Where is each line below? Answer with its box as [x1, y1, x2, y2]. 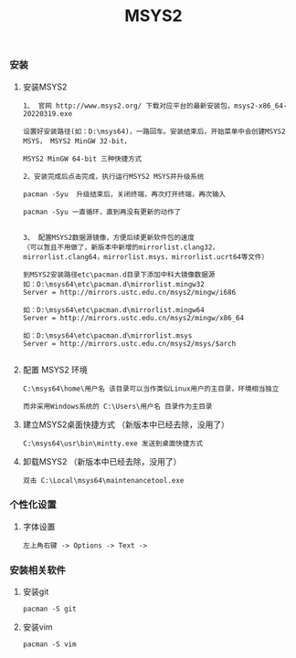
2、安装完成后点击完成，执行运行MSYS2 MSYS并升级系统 [22, 172, 205, 181]
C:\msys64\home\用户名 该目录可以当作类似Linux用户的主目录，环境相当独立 [22, 384, 280, 393]
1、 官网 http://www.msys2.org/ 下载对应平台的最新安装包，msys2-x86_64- [22, 101, 288, 110]
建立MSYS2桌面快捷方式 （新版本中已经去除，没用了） [22, 419, 230, 430]
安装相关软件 [9, 563, 67, 576]
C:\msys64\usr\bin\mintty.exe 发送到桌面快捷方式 [22, 439, 204, 448]
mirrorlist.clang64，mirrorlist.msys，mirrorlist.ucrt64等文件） [22, 252, 270, 261]
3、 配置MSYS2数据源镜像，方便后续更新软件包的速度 [22, 233, 195, 242]
